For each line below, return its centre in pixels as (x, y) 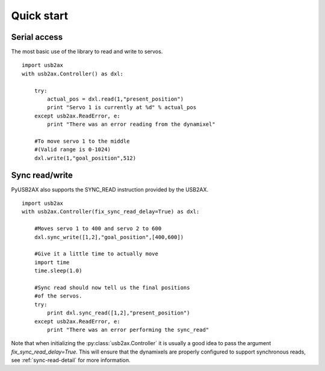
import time (52, 262)
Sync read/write (42, 175)
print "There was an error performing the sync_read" (128, 329)
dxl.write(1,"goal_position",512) (85, 158)
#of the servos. (58, 296)
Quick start (40, 16)
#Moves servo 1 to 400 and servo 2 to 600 (98, 229)
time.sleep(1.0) (58, 271)
